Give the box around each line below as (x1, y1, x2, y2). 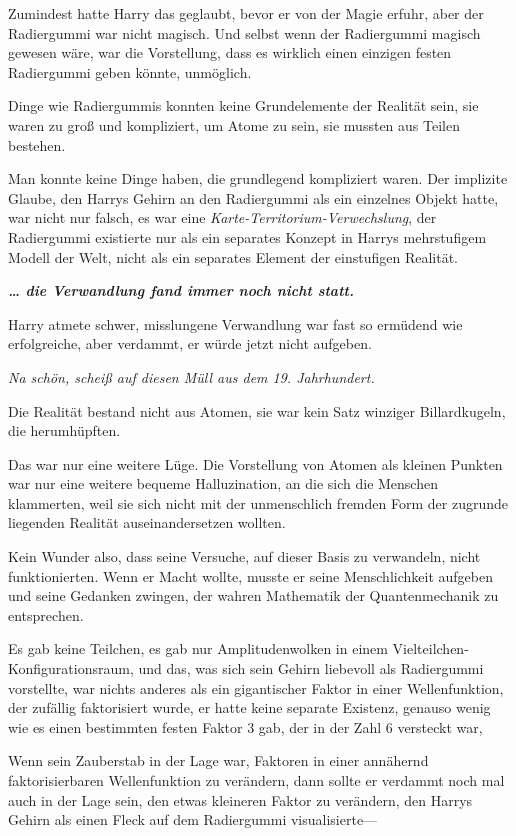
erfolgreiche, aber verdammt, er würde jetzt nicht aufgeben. (8, 333, 372, 354)
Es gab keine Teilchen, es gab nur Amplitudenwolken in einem (8, 638, 388, 659)
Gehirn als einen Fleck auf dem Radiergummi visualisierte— (8, 809, 378, 830)
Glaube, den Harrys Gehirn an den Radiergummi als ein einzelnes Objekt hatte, (8, 187, 499, 208)
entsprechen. (8, 604, 84, 625)
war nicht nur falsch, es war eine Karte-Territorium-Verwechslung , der (8, 207, 437, 228)
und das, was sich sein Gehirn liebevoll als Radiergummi (138, 658, 484, 679)
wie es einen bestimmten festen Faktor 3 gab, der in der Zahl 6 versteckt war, (8, 716, 483, 737)
